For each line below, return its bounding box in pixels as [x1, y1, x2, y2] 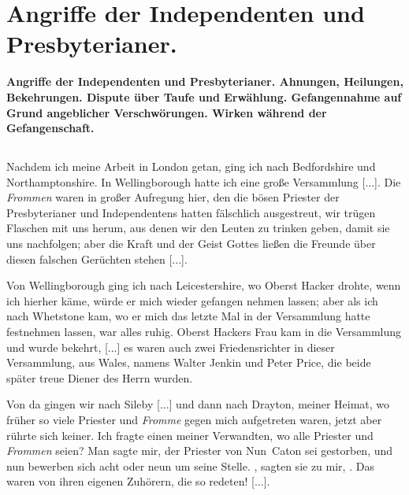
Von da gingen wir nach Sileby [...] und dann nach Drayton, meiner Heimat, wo [6, 396, 390, 412]
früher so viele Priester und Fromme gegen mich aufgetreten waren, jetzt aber [6, 411, 382, 427]
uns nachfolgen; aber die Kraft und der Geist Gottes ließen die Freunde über [6, 235, 376, 252]
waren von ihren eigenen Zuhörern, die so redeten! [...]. [6, 473, 270, 489]
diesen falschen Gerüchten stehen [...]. [6, 250, 188, 267]
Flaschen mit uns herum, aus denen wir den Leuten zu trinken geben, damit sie [6, 220, 390, 236]
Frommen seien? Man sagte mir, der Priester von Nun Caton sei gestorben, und [6, 442, 393, 459]
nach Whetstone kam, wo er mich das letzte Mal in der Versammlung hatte [6, 308, 370, 324]
